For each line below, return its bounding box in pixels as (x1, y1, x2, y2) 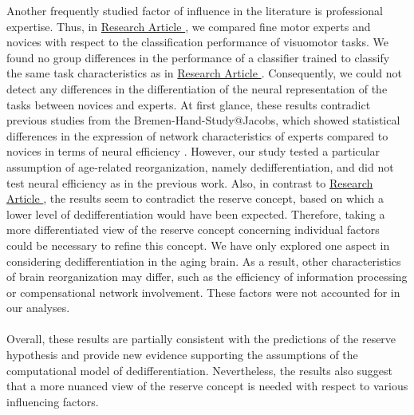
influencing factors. (6, 393, 99, 409)
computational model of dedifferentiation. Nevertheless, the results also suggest (6, 362, 393, 378)
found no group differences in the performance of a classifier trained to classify (6, 49, 390, 65)
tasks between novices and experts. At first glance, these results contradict (6, 96, 371, 113)
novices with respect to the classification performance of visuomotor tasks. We (6, 34, 388, 50)
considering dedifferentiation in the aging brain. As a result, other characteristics (6, 252, 401, 269)
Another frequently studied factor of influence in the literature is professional (6, 2, 383, 18)
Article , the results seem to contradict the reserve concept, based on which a (6, 190, 384, 207)
